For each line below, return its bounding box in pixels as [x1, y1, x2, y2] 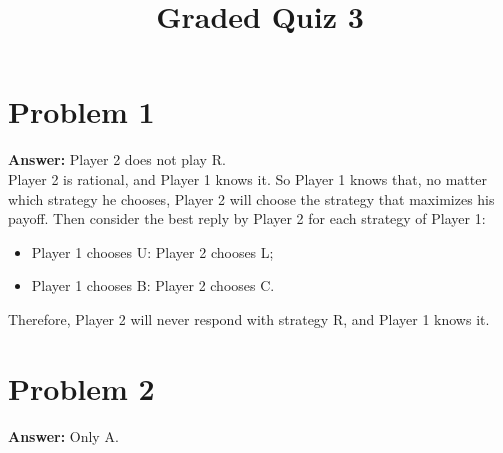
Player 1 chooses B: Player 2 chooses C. [31, 275, 275, 296]
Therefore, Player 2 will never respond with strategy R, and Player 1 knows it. [8, 308, 490, 329]
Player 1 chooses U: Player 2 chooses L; [31, 241, 274, 262]
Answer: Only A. [8, 425, 119, 446]
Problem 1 [8, 91, 155, 132]
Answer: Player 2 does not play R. [8, 149, 226, 170]
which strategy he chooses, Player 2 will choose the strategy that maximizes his [8, 188, 495, 209]
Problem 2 [8, 367, 155, 408]
